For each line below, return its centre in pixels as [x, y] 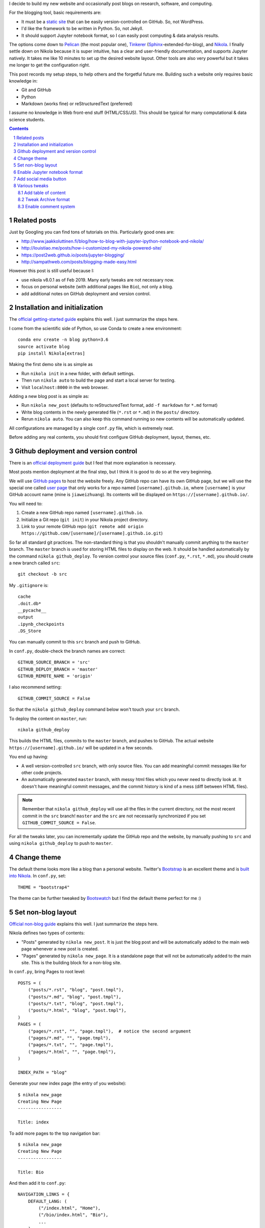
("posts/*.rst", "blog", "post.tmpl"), [76, 990]
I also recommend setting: [35, 687]
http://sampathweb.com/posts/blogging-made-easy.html [79, 262]
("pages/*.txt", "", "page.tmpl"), [71, 1045]
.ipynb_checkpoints [41, 624]
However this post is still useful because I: [52, 271]
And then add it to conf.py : [38, 1183]
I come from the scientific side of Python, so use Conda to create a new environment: [95, 328]
